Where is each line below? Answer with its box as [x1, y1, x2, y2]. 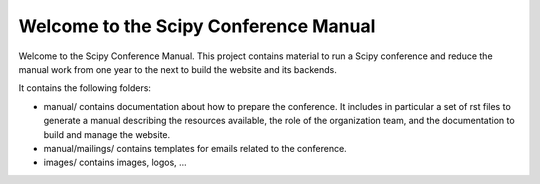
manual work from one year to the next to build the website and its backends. [18, 63, 337, 75]
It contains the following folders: [18, 82, 152, 94]
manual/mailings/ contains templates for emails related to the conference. [43, 142, 347, 154]
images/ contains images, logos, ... [43, 156, 187, 169]
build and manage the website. [43, 128, 171, 140]
